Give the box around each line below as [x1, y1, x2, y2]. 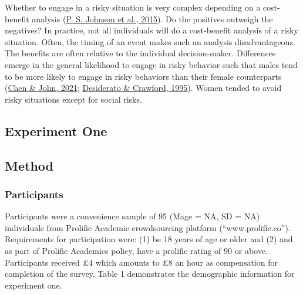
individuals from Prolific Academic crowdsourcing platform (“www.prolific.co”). [5, 221, 291, 233]
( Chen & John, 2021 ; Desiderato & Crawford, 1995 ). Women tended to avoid [5, 82, 282, 94]
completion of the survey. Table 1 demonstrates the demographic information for [5, 267, 295, 280]
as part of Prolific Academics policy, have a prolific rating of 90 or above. [5, 244, 268, 256]
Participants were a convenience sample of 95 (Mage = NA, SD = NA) [5, 210, 260, 222]
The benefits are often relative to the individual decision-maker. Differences [5, 47, 276, 59]
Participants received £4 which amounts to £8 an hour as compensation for [5, 256, 278, 268]
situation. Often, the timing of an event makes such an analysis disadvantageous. [5, 35, 295, 48]
